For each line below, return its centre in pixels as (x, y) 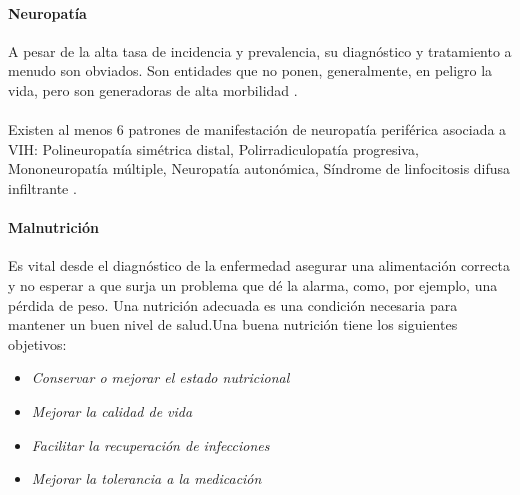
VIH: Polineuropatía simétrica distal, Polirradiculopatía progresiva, (213, 148)
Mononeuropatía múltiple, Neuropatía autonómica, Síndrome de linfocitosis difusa (259, 168)
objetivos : (37, 343)
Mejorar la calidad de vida (112, 410)
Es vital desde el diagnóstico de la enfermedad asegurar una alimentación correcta (259, 265)
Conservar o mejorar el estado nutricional (160, 377)
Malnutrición (53, 227)
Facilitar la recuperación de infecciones (150, 444)
